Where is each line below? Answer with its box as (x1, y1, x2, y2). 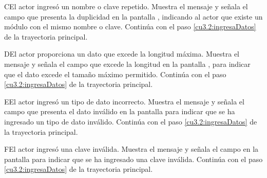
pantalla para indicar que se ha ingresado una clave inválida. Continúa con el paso (4, 153, 263, 164)
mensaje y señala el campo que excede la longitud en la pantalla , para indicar (4, 58, 251, 69)
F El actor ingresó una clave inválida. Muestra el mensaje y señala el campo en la (4, 144, 259, 154)
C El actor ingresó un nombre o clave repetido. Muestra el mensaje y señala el (4, 1, 248, 11)
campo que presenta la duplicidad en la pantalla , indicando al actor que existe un (4, 11, 263, 22)
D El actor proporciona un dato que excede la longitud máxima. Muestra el (4, 48, 240, 59)
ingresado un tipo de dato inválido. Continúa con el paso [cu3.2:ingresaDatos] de (4, 116, 257, 127)
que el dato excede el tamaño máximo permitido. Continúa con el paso (4, 68, 226, 79)
